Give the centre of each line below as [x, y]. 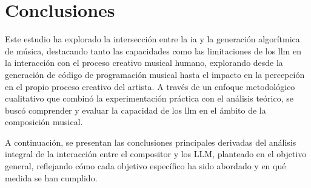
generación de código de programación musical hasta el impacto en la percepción [155, 74]
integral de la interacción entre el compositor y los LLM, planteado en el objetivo [156, 154]
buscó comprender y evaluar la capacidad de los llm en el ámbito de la [135, 110]
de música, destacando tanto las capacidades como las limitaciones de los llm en [153, 50]
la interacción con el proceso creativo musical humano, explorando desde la [144, 63]
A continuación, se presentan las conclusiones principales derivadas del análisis [151, 142]
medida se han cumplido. [51, 177]
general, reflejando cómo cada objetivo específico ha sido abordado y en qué [145, 166]
